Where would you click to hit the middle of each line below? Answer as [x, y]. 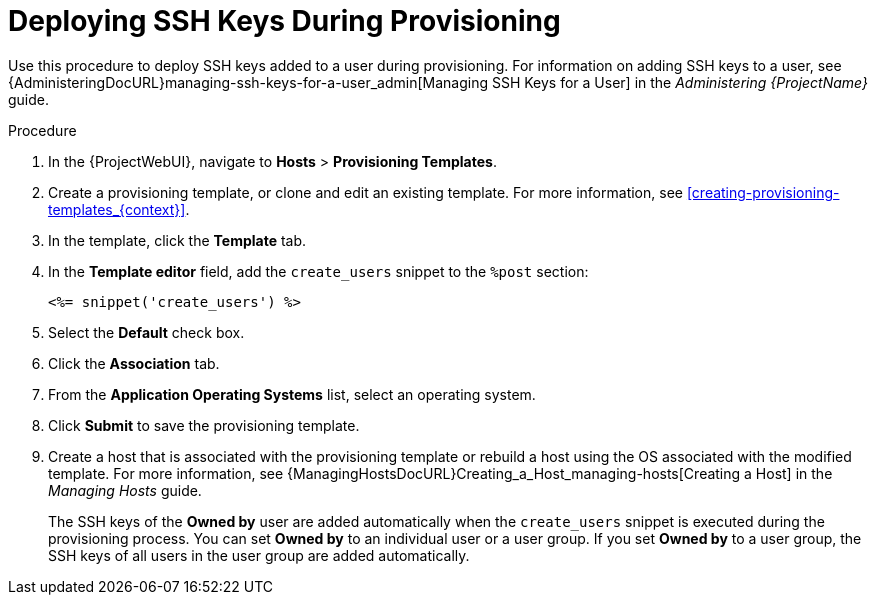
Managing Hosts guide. [125, 490]
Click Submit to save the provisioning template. [204, 425]
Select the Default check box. [146, 332]
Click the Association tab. [134, 363]
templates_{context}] [117, 209]
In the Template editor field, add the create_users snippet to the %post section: [318, 271]
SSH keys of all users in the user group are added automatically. [259, 555]
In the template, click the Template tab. [177, 240]
